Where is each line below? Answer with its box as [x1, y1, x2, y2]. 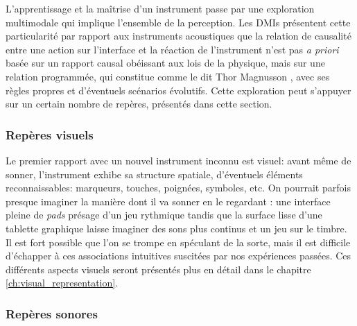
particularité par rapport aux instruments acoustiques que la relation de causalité [6, 28, 351, 43]
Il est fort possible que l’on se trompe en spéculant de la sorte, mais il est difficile [6, 234, 351, 249]
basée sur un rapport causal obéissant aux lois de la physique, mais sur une [6, 55, 325, 70]
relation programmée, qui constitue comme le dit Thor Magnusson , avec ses [6, 69, 330, 83]
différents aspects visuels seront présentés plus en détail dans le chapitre [6, 261, 311, 276]
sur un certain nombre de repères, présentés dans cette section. [6, 96, 272, 111]
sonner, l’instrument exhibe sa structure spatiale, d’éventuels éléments [6, 166, 303, 181]
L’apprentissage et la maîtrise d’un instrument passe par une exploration [6, 1, 315, 15]
